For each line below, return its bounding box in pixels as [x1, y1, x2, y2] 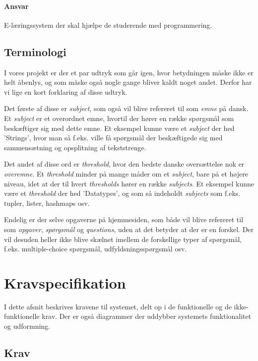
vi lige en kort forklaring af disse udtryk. [4, 86, 128, 97]
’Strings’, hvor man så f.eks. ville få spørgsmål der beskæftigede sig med [4, 132, 223, 143]
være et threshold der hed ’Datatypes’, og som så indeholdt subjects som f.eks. [4, 188, 241, 198]
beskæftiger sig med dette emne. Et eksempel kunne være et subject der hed [4, 122, 235, 133]
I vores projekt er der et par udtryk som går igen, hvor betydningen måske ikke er [4, 67, 254, 77]
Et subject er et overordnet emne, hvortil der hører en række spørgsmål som [4, 113, 234, 123]
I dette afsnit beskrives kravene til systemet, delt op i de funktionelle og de [4, 301, 232, 311]
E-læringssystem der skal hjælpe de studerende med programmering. [4, 19, 212, 30]
